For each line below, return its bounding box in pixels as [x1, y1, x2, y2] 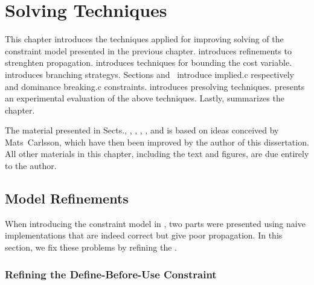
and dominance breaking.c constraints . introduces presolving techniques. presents [5, 80, 305, 92]
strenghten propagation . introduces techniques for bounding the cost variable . [5, 56, 292, 69]
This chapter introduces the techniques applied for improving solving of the [5, 33, 284, 45]
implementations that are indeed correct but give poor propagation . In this [5, 229, 283, 242]
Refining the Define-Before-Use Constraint [5, 266, 217, 281]
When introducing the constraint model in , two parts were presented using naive [5, 217, 306, 229]
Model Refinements [5, 189, 129, 208]
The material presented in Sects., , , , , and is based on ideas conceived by [5, 124, 279, 136]
